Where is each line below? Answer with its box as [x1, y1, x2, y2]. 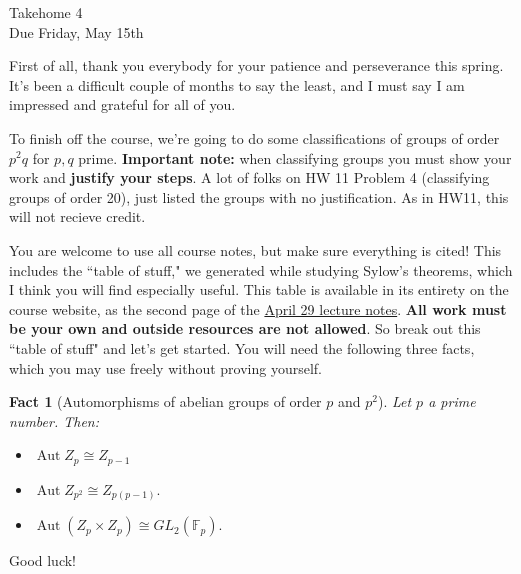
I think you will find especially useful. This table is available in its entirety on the [9, 279, 509, 300]
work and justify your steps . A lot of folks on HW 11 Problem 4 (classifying [9, 167, 490, 188]
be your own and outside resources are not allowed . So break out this [9, 318, 481, 339]
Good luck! [9, 550, 77, 571]
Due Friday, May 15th [9, 21, 144, 42]
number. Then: [9, 410, 100, 431]
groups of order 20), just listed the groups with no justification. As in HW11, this [9, 186, 509, 207]
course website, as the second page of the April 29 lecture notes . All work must [9, 298, 507, 319]
